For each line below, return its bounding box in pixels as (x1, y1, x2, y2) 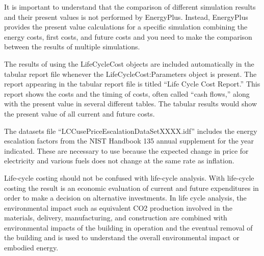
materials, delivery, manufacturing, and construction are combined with (4, 212, 227, 223)
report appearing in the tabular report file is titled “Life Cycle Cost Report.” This (4, 78, 260, 89)
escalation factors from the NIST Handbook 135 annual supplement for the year (4, 135, 254, 146)
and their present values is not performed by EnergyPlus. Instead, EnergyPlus (4, 11, 248, 22)
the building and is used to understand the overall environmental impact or (4, 232, 240, 243)
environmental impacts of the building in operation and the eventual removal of (4, 222, 253, 233)
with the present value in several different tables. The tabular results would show (4, 98, 257, 109)
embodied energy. (4, 242, 59, 253)
